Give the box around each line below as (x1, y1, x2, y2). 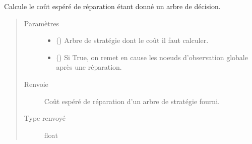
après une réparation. (56, 62, 122, 72)
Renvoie (24, 78, 48, 89)
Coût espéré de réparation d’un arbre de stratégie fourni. (44, 95, 220, 106)
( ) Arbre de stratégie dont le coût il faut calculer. (56, 35, 209, 45)
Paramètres (24, 18, 59, 28)
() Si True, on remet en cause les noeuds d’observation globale (56, 52, 248, 62)
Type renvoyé (24, 113, 66, 123)
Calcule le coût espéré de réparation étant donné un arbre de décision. (4, 1, 221, 11)
